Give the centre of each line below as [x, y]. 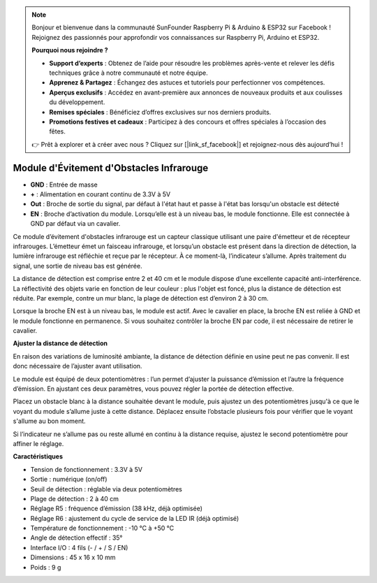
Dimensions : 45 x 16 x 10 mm [73, 557]
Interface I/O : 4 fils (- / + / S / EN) [79, 547]
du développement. [77, 102]
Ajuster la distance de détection [60, 343]
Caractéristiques [38, 456]
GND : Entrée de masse [64, 185]
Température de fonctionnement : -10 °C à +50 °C [102, 528]
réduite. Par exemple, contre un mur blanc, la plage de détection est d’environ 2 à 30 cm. [141, 298]
